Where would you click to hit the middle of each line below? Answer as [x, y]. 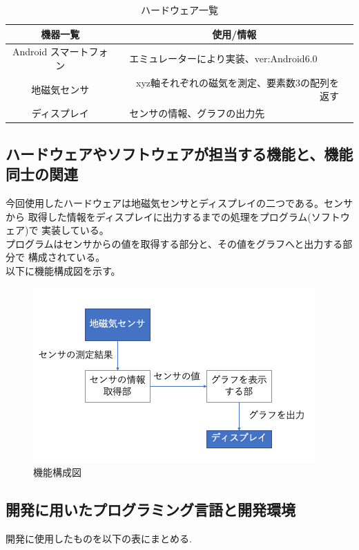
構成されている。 [67, 257]
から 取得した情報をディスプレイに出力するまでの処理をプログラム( [158, 216]
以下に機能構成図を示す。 [63, 270]
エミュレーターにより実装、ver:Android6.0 [223, 58]
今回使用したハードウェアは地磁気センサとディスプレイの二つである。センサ [179, 203]
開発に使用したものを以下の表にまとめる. [99, 538]
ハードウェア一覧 [179, 10]
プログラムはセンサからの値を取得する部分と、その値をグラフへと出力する [174, 243]
